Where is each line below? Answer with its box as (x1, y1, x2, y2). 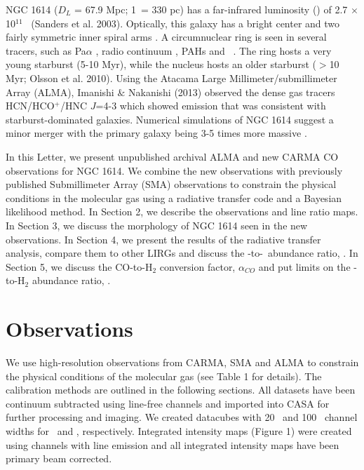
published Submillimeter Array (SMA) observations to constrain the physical (6, 177, 337, 192)
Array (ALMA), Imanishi (6, 84, 114, 99)
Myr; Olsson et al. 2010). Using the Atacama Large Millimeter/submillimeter (6, 70, 337, 85)
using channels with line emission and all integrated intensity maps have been (6, 437, 339, 452)
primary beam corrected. (6, 451, 112, 466)
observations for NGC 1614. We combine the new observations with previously (6, 163, 343, 177)
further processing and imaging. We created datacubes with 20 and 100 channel (6, 410, 358, 424)
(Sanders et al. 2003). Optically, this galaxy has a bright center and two (31, 15, 340, 30)
